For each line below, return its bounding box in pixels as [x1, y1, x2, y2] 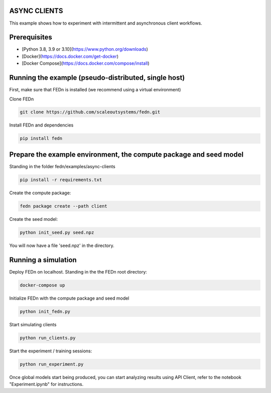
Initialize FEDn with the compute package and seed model [9, 295, 129, 301]
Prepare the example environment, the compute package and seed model [9, 150, 243, 159]
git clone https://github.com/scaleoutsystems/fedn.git [20, 109, 161, 115]
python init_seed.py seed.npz [20, 229, 94, 235]
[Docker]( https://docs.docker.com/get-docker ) [22, 53, 119, 59]
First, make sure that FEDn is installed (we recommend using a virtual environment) [9, 87, 181, 93]
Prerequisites [9, 33, 52, 42]
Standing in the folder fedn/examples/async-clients [9, 163, 115, 169]
